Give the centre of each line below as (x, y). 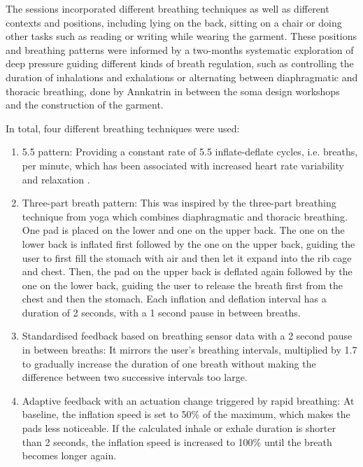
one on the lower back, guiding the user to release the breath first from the (182, 285)
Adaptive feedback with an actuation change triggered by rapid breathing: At (188, 400)
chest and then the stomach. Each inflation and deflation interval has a (174, 299)
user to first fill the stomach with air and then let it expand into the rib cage (187, 257)
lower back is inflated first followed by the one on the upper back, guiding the (188, 243)
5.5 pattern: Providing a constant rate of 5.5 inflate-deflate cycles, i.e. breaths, (190, 152)
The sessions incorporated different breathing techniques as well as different (168, 8)
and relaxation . (56, 179)
